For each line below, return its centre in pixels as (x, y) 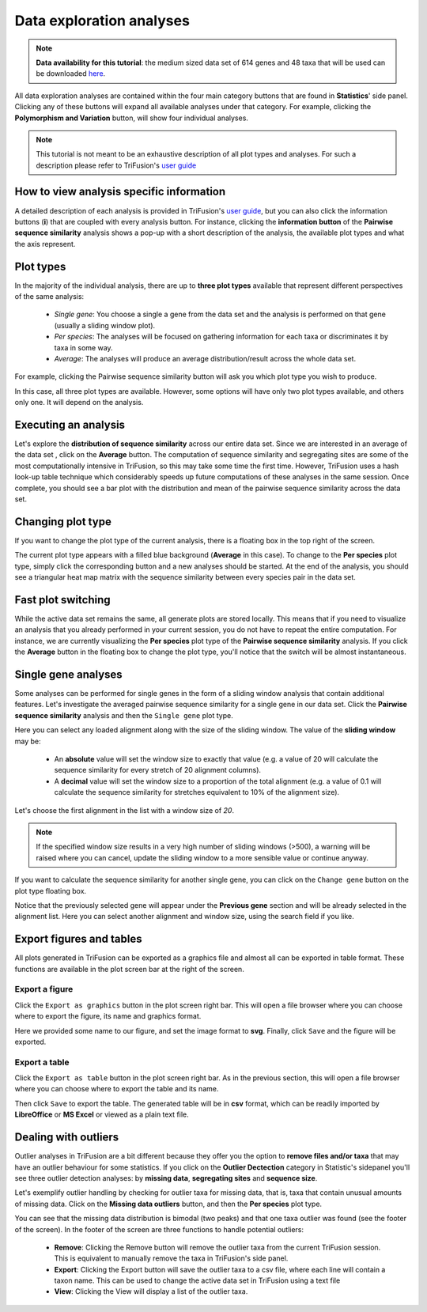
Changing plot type (63, 522)
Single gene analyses (68, 675)
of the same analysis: (49, 297)
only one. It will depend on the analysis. (79, 403)
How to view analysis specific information (120, 192)
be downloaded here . (71, 74)
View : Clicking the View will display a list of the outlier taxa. (151, 1291)
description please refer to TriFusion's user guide (116, 165)
